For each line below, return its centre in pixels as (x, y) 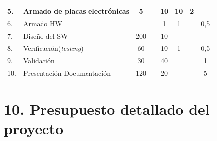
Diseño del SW (45, 36)
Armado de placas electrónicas (76, 11)
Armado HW (43, 23)
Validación (39, 60)
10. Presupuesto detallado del (107, 109)
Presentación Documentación (67, 72)
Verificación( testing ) (53, 48)
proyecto (34, 128)
